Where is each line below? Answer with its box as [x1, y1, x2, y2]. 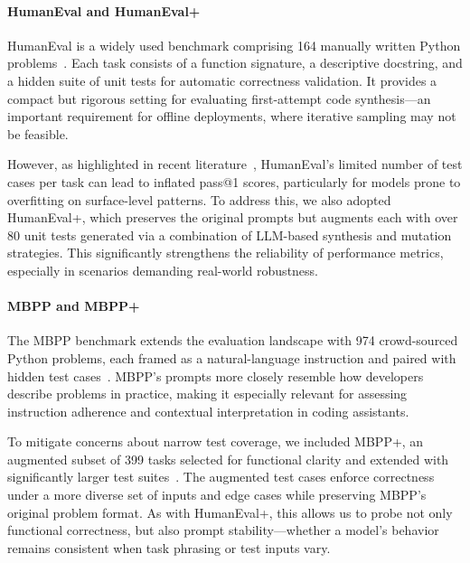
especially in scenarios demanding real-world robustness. [7, 260, 319, 279]
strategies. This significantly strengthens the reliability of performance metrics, [7, 243, 444, 262]
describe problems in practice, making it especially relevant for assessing [7, 384, 408, 403]
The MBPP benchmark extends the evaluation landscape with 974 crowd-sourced [7, 331, 458, 350]
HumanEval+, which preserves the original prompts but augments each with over [7, 208, 458, 227]
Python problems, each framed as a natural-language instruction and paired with [7, 348, 456, 367]
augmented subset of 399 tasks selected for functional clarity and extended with [7, 449, 449, 468]
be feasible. [7, 124, 69, 143]
